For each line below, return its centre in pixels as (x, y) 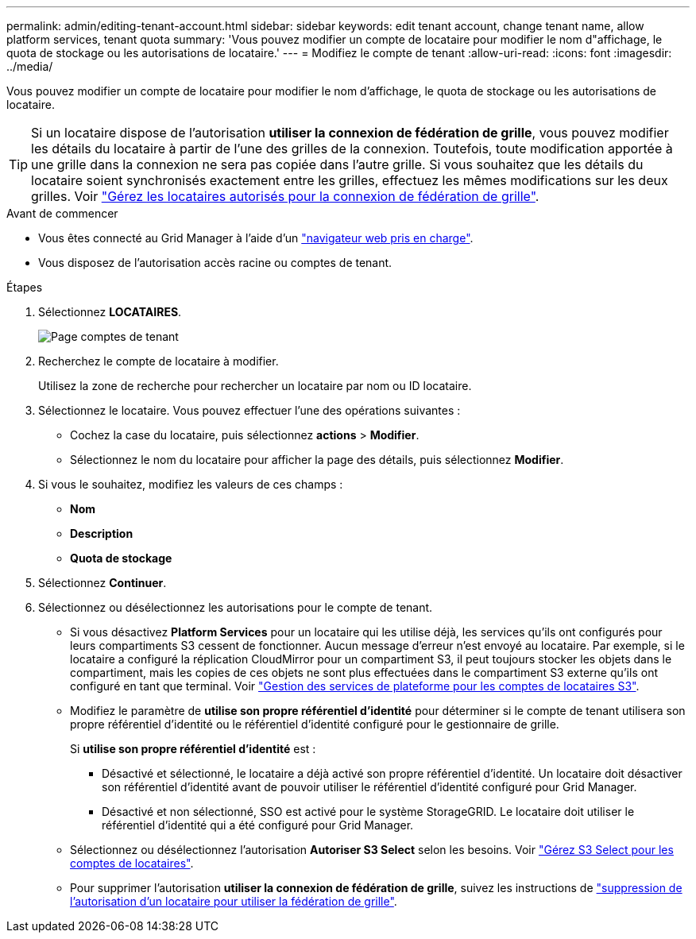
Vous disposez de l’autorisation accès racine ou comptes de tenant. (215, 263)
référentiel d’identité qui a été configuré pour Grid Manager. (258, 825)
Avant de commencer (62, 213)
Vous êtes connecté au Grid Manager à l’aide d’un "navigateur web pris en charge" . (256, 238)
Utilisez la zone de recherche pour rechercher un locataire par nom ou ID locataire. (255, 386)
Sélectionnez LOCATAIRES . (110, 312)
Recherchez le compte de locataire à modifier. (159, 361)
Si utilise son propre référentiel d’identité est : (193, 749)
